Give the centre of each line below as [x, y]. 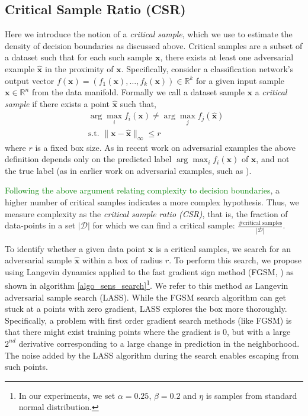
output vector [30, 80]
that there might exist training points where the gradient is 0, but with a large [148, 332]
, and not [273, 159]
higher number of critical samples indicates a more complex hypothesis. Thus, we [152, 202]
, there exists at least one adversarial [227, 57]
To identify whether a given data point [75, 248]
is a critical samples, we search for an [223, 248]
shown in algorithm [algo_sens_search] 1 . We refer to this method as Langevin [147, 284]
